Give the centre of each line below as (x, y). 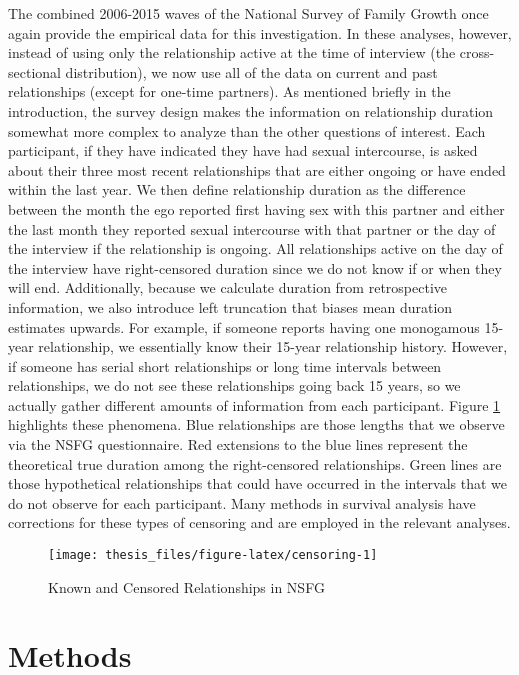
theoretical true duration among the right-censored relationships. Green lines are (255, 463)
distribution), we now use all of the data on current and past (251, 71)
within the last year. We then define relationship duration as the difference (237, 189)
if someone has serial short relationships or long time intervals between (225, 365)
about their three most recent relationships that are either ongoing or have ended (257, 169)
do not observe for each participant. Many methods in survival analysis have (242, 502)
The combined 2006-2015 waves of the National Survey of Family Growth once (248, 13)
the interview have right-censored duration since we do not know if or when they (255, 267)
